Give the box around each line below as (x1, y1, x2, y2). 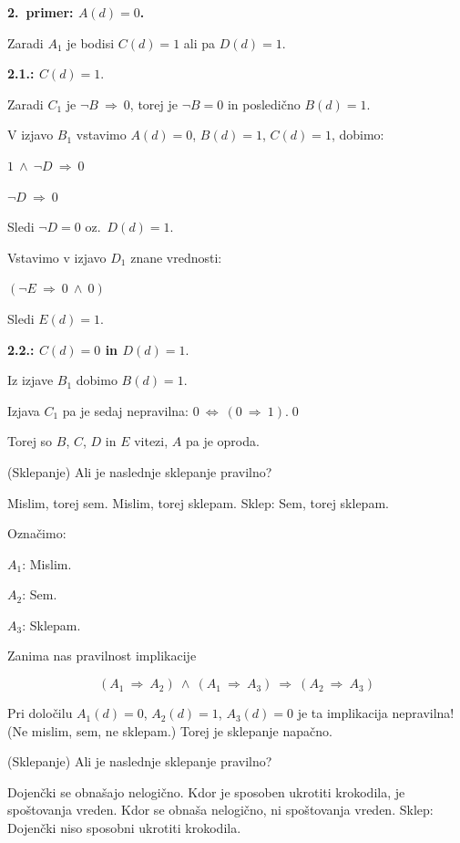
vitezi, (134, 432, 169, 451)
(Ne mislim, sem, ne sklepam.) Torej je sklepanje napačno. (7, 721, 332, 740)
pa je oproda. (185, 432, 260, 451)
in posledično (227, 94, 301, 113)
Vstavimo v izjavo (7, 247, 107, 266)
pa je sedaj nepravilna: (62, 401, 189, 420)
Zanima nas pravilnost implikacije (7, 646, 197, 665)
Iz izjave (7, 370, 54, 390)
